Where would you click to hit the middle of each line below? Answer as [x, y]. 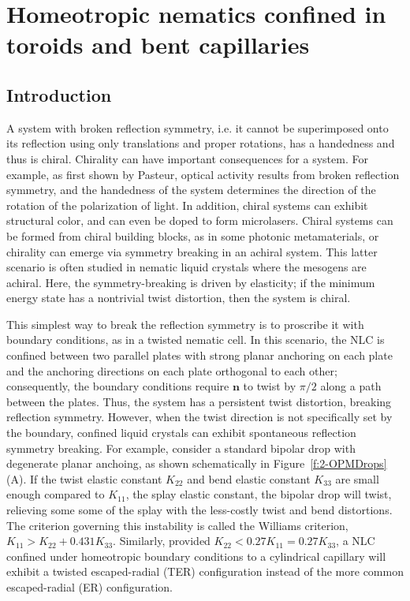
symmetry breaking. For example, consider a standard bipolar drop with [181, 448]
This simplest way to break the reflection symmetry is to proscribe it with [185, 324]
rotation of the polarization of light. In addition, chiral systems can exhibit [187, 205]
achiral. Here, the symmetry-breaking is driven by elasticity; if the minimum [191, 282]
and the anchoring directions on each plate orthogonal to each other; [172, 370]
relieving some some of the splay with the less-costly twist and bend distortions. [199, 510]
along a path [351, 386]
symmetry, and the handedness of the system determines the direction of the [191, 190]
